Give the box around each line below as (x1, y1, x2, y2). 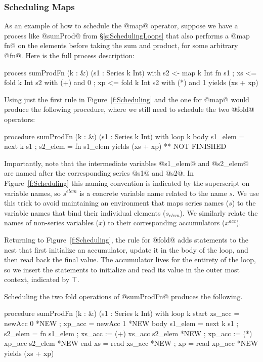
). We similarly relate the (180, 207, 258, 218)
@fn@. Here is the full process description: (4, 50, 135, 60)
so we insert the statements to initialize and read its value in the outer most (4, 264, 240, 274)
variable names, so (4, 187, 61, 198)
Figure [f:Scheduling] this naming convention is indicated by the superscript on (4, 177, 250, 188)
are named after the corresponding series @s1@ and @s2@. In (4, 168, 194, 178)
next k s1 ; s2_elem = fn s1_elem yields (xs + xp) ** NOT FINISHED (4, 141, 227, 151)
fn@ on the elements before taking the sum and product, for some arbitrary (4, 40, 238, 51)
